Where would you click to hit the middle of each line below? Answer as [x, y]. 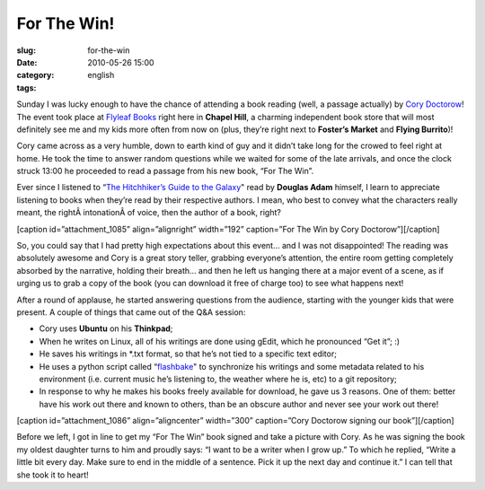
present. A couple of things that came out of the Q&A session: [131, 312]
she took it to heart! [53, 475]
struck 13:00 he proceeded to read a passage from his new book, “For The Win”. [165, 171]
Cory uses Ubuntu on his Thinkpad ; [106, 328]
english [101, 75]
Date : [27, 62]
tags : [26, 87]
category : [35, 75]
